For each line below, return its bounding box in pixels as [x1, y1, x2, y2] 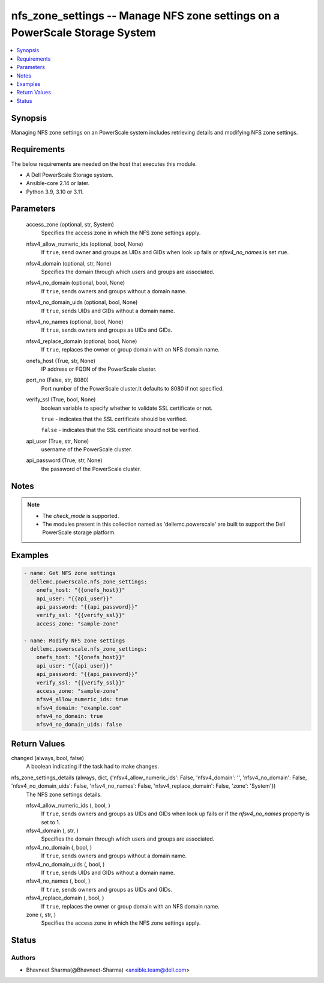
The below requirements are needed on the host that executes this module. [11, 160, 197, 168]
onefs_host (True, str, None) [26, 357, 96, 364]
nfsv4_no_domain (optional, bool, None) [26, 279, 125, 287]
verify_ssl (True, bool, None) [26, 396, 96, 403]
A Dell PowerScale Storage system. [26, 171, 113, 178]
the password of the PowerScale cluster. [41, 465, 142, 472]
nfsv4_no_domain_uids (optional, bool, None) [26, 299, 138, 306]
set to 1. [41, 818, 61, 826]
